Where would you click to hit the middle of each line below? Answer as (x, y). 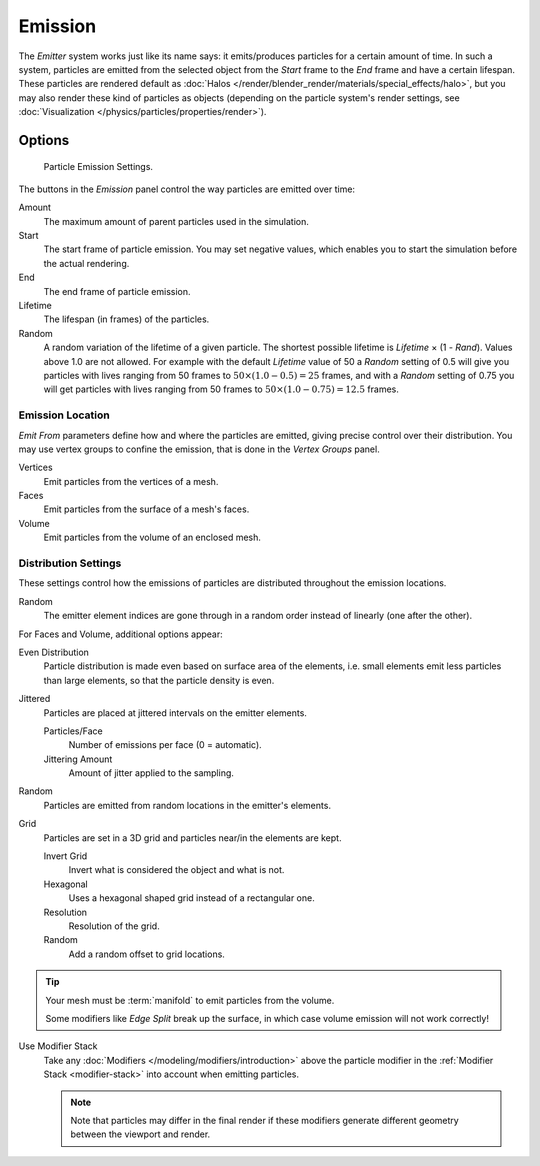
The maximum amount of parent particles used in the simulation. (176, 221)
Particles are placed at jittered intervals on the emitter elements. (175, 712)
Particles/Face (73, 731)
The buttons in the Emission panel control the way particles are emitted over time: (186, 189)
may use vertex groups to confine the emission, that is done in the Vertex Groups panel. (199, 449)
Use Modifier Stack (58, 1046)
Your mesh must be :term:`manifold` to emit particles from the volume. (190, 1000)
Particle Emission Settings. (98, 166)
